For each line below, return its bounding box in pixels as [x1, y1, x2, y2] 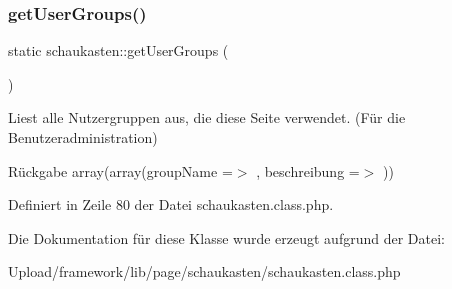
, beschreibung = [256, 160, 360, 181]
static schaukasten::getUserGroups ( [8, 40, 229, 61]
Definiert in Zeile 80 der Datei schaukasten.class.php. [8, 194, 334, 215]
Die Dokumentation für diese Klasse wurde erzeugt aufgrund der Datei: [8, 227, 445, 248]
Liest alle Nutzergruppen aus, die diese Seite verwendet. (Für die [8, 107, 406, 128]
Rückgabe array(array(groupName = [8, 160, 233, 181]
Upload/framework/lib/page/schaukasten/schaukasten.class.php [8, 261, 401, 282]
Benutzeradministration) [8, 127, 158, 147]
